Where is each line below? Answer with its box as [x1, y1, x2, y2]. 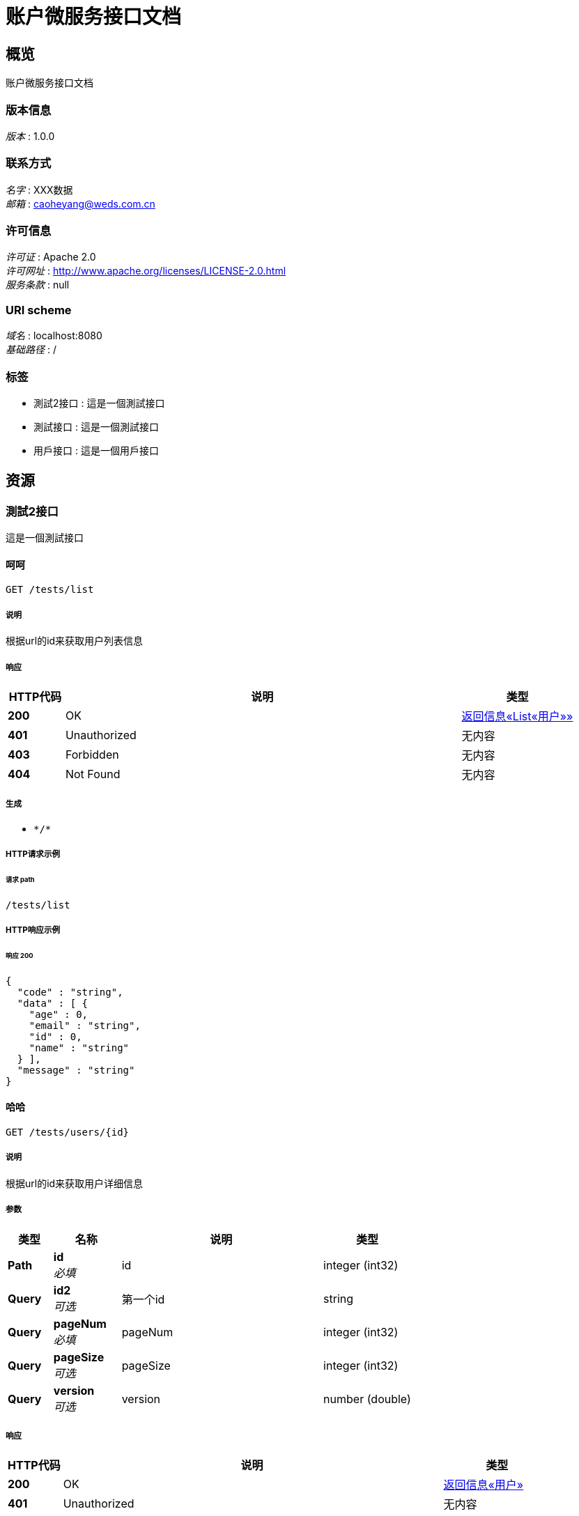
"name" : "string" [29, 1042, 130, 1053]
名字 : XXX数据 [6, 183, 73, 196]
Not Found [65, 766, 121, 781]
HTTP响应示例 [6, 925, 61, 936]
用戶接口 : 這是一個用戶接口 [33, 444, 159, 456]
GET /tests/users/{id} [6, 1127, 130, 1138]
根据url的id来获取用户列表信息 [6, 635, 144, 647]
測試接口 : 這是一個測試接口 [33, 420, 159, 433]
